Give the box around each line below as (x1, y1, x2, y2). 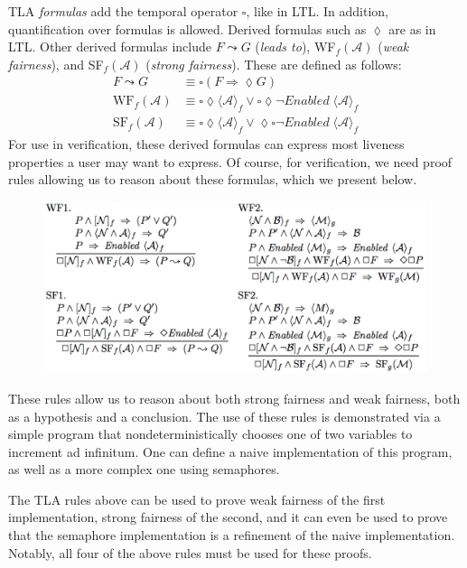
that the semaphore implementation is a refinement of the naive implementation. (8, 526, 455, 545)
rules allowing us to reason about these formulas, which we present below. (8, 170, 417, 189)
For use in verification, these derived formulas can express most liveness (8, 135, 405, 154)
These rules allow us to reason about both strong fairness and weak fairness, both (8, 388, 461, 407)
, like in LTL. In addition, (246, 2, 388, 20)
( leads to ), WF (255, 37, 336, 56)
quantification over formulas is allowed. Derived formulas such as (8, 19, 367, 38)
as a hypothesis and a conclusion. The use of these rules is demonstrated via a (8, 406, 441, 425)
